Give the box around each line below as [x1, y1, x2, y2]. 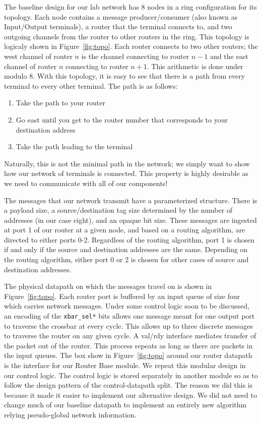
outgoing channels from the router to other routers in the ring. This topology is [4, 31, 249, 41]
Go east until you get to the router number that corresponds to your [16, 114, 228, 125]
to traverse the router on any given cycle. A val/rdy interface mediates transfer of [4, 330, 256, 341]
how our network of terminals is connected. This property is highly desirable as [4, 168, 248, 178]
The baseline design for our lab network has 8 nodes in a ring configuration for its [4, 2, 257, 12]
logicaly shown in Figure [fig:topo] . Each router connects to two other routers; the [4, 41, 258, 51]
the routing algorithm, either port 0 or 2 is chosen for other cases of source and [4, 254, 249, 265]
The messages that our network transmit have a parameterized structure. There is [4, 195, 257, 205]
